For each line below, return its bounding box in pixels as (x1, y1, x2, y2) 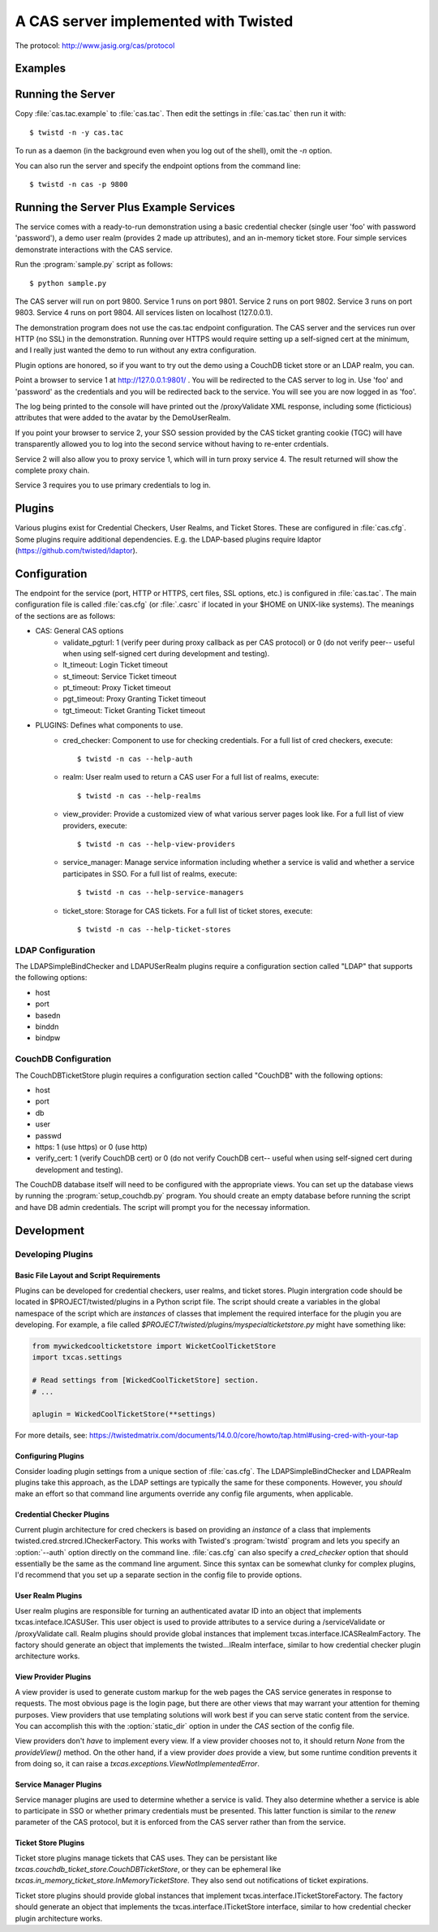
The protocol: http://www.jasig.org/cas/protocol (15, 41, 175, 50)
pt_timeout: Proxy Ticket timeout (62, 683, 171, 693)
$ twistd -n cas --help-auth (77, 754, 193, 763)
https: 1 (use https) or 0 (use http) (35, 1142, 148, 1152)
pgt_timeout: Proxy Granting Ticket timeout (62, 694, 206, 704)
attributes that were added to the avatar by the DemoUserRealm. (15, 413, 231, 422)
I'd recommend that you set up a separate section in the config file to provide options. (15, 1570, 303, 1580)
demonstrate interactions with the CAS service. (15, 244, 174, 254)
